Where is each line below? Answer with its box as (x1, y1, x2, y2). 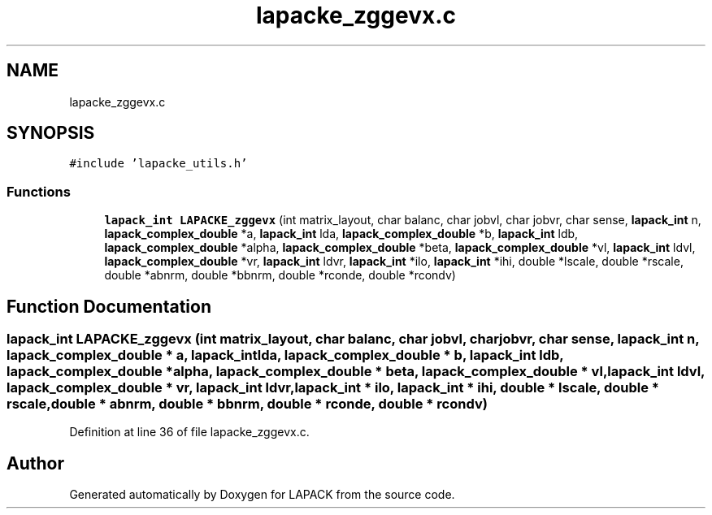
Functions (7, 183, 71, 200)
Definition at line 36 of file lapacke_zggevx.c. (69, 425, 310, 439)
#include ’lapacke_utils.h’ (69, 157, 248, 171)
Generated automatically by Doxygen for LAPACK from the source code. (69, 487, 455, 502)
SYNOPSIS (7, 123, 95, 144)
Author (7, 452, 64, 474)
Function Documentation (7, 296, 211, 317)
